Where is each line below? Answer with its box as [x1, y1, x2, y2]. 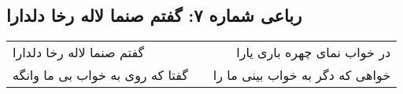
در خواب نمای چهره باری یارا [236, 43, 391, 62]
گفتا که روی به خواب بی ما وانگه [13, 66, 188, 85]
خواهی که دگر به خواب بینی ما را [213, 66, 391, 85]
